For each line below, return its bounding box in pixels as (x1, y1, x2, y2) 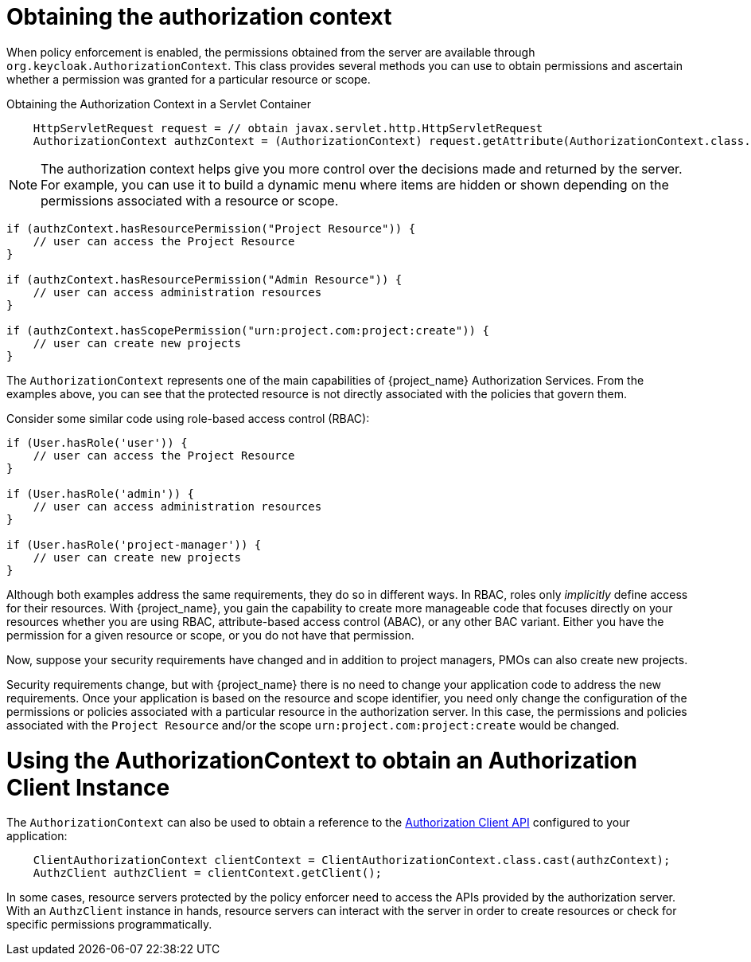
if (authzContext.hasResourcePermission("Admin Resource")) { (6, 272, 403, 286)
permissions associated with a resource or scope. (41, 192, 339, 209)
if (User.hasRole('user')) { (6, 436, 188, 449)
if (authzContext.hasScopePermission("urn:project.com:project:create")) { (6, 323, 489, 337)
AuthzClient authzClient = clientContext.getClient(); (33, 866, 383, 880)
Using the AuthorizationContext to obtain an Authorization (6, 746, 637, 774)
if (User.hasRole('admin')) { (6, 487, 195, 500)
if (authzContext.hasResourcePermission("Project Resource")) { (6, 221, 416, 235)
